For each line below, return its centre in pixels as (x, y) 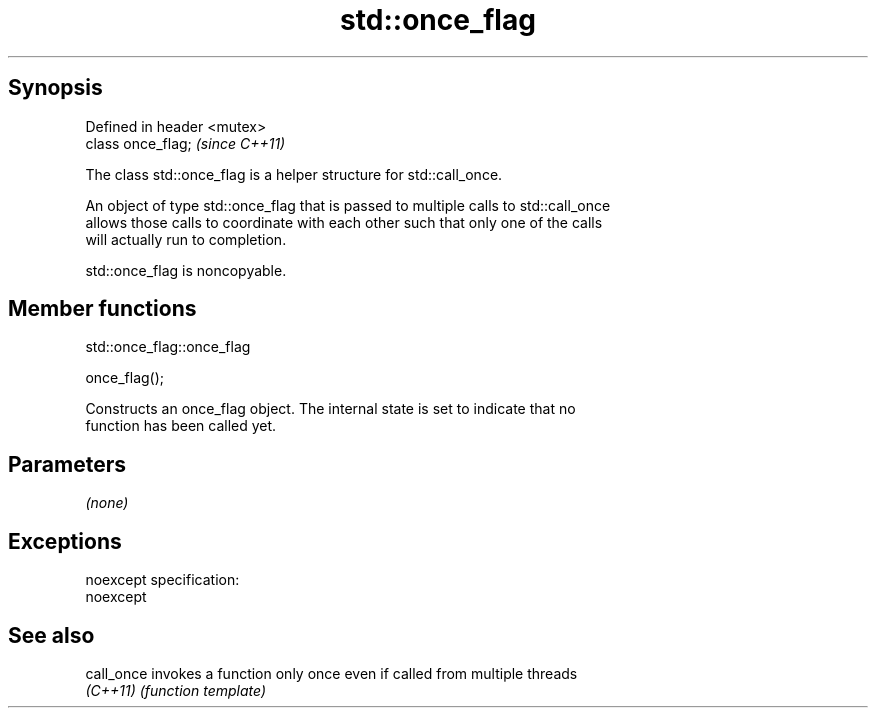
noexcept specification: (162, 580)
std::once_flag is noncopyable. (186, 270)
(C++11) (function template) (176, 690)
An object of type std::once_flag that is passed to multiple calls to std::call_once (348, 205)
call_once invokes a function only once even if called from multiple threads (331, 673)
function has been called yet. (181, 426)
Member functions (102, 309)
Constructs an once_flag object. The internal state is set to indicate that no (330, 409)
